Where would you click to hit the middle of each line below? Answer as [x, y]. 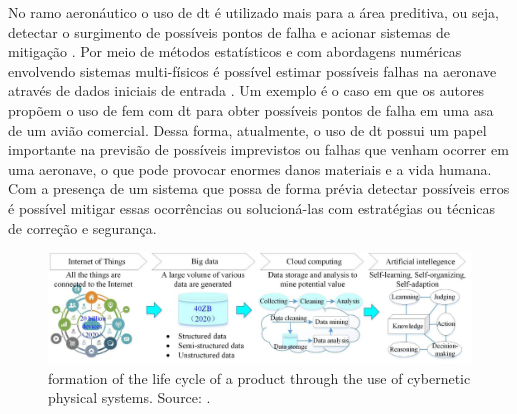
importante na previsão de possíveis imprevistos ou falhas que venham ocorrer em [258, 149]
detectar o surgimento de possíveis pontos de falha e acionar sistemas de [229, 31]
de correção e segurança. [82, 227]
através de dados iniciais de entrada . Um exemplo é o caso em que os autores [246, 90]
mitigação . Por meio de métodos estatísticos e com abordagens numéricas [235, 51]
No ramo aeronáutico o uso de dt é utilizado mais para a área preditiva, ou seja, [253, 12]
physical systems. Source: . [129, 397]
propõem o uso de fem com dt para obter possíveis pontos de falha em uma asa [251, 109]
